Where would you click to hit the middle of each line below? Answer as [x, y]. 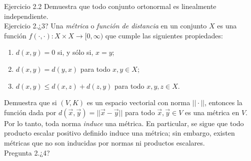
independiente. [26, 16]
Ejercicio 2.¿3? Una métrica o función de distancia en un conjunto [105, 26]
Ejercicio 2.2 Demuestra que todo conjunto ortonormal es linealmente [110, 6]
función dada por [30, 112]
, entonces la [223, 102]
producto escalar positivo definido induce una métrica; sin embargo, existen [119, 133]
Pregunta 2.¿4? [27, 152]
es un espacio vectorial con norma [138, 102]
